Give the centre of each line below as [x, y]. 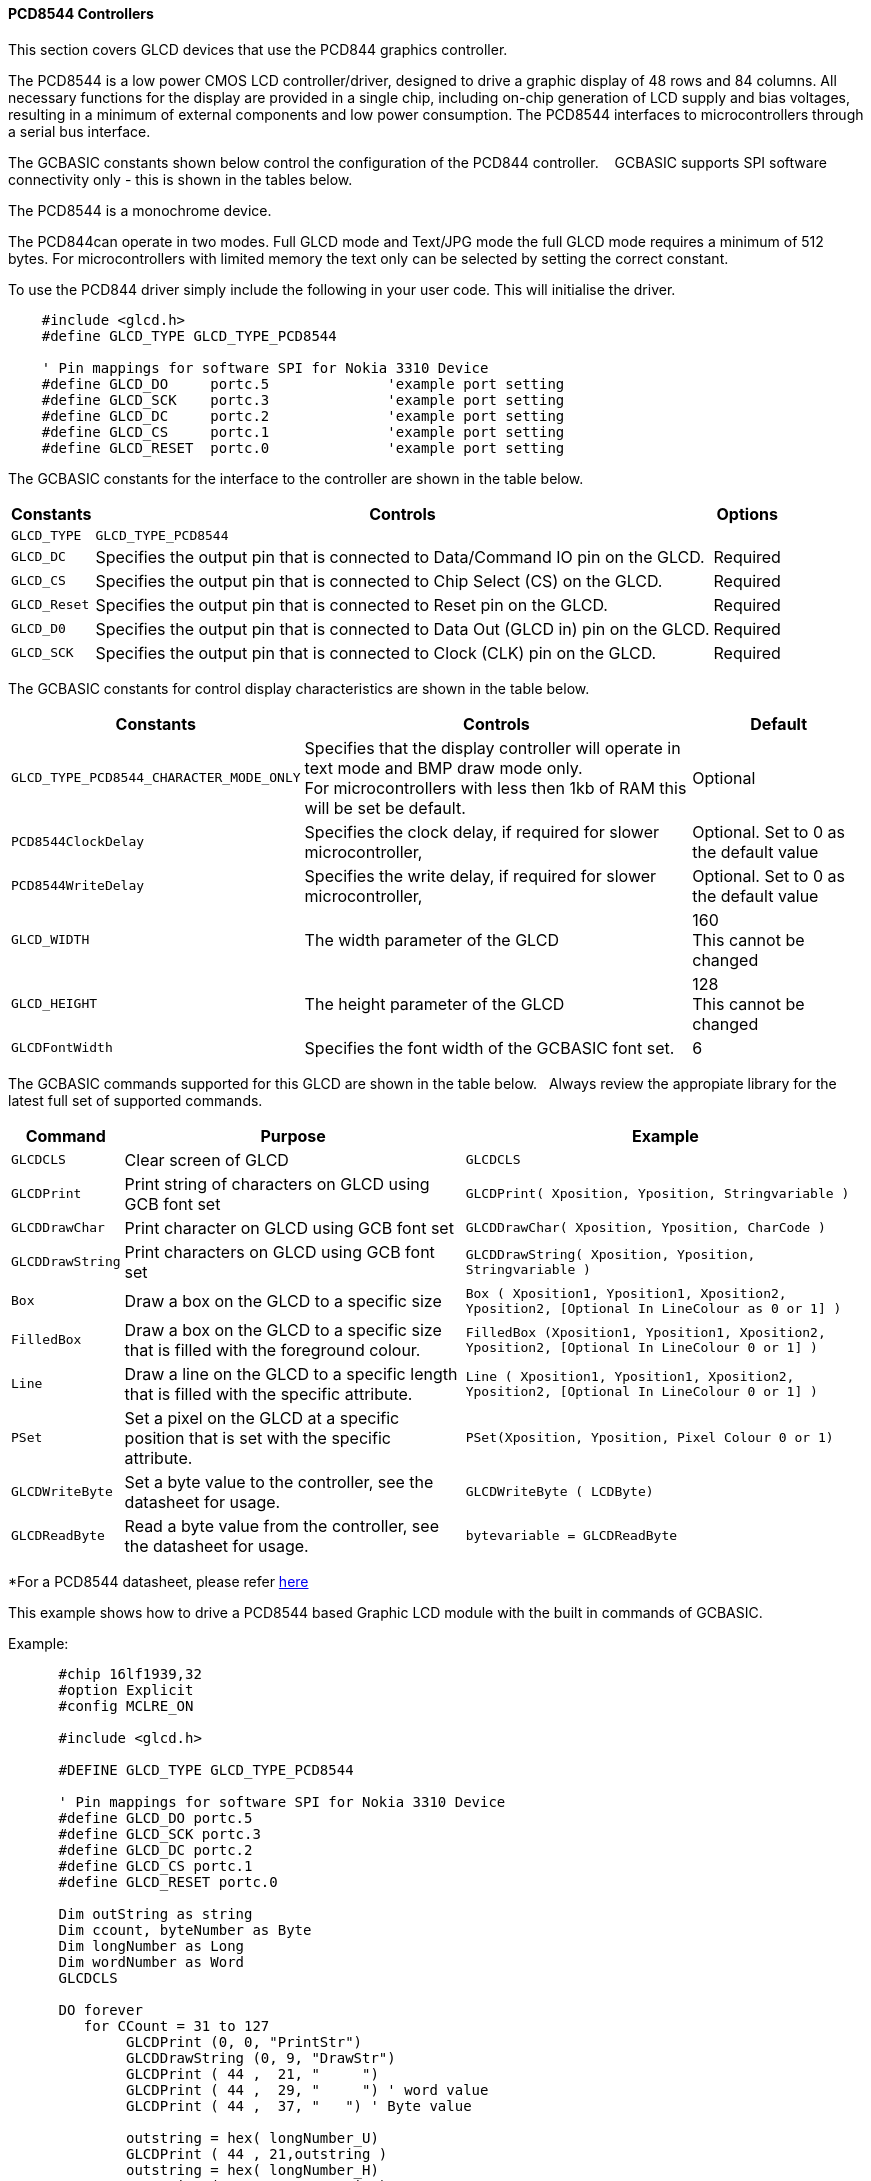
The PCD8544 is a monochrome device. [140, 210]
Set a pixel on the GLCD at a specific [262, 1417]
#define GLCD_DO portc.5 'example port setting [303, 383]
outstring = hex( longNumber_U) [252, 2137]
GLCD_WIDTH [50, 940]
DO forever [100, 2009]
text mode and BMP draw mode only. [443, 767]
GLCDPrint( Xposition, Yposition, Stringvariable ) [657, 1194]
